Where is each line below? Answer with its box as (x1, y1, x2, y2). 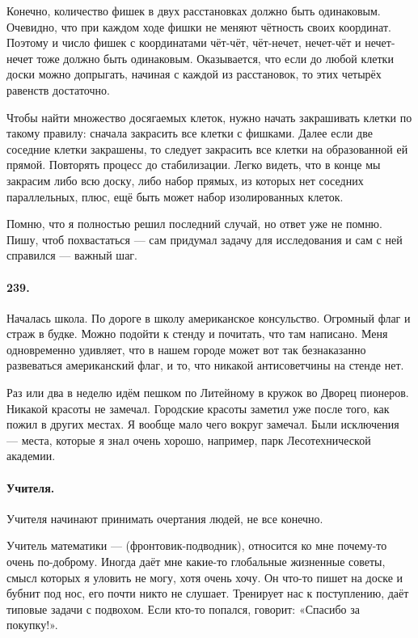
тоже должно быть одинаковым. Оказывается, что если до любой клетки (36, 49, 394, 66)
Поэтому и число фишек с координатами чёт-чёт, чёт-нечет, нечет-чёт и (6, 34, 361, 51)
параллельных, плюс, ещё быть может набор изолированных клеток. (6, 188, 344, 205)
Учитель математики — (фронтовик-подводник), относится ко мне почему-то (6, 537, 387, 554)
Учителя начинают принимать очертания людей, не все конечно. (6, 509, 323, 526)
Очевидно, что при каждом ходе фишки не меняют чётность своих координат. (6, 18, 391, 35)
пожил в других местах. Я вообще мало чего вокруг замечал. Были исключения (6, 416, 399, 433)
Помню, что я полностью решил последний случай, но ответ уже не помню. (6, 215, 382, 232)
